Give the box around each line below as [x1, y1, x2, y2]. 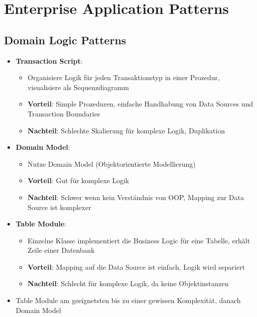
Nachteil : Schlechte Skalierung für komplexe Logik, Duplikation [27, 125, 225, 135]
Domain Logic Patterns [4, 32, 127, 47]
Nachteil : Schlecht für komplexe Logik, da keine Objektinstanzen [27, 278, 229, 289]
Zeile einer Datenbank [27, 245, 95, 255]
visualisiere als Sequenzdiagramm [27, 82, 129, 92]
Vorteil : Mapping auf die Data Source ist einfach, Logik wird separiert [27, 261, 245, 272]
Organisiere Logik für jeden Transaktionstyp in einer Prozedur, [27, 72, 220, 83]
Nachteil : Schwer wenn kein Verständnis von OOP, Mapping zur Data [27, 192, 244, 202]
